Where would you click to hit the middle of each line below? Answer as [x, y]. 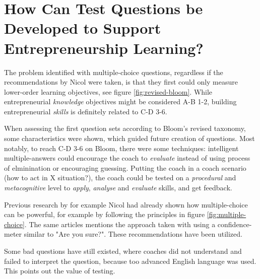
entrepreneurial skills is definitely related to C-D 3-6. [86, 111]
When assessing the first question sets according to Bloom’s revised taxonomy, [125, 128]
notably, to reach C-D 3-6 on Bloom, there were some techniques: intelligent [121, 148]
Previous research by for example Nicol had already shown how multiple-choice [126, 204]
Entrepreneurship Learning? [104, 48]
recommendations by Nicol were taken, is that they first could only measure [121, 82]
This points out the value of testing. [60, 271]
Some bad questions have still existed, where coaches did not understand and [123, 251]
